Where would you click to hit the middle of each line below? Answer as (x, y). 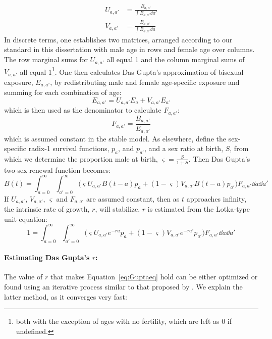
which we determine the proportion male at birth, (81, 158)
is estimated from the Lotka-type (199, 209)
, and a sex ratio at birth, (184, 148)
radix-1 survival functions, (69, 148)
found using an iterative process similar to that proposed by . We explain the (123, 286)
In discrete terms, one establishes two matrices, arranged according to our (118, 39)
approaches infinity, (216, 198)
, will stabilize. (118, 209)
